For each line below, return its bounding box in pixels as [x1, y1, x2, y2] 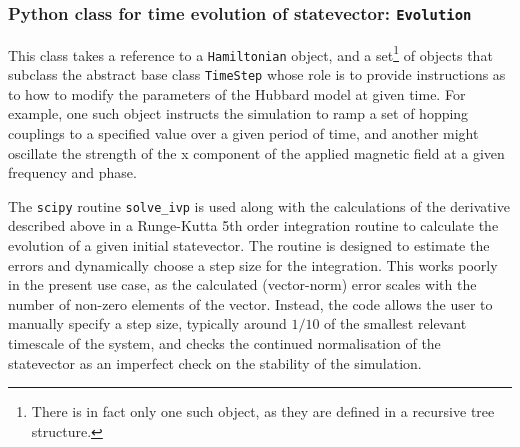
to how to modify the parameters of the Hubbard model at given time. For [8, 83, 466, 104]
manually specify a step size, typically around [8, 313, 287, 334]
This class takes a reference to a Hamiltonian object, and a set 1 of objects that [8, 41, 493, 65]
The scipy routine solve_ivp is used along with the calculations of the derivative [8, 195, 510, 216]
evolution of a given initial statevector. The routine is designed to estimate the [8, 234, 490, 255]
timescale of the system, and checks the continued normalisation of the [8, 332, 441, 353]
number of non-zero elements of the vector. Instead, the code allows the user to [8, 293, 493, 314]
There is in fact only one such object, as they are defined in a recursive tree [31, 401, 495, 422]
